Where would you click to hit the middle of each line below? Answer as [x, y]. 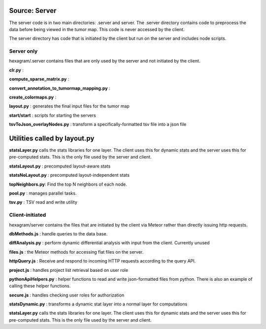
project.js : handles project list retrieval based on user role [68, 270]
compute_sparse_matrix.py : [39, 79]
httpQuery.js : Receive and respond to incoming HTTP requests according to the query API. [102, 261]
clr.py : [17, 70]
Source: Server [33, 11]
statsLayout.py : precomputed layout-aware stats [60, 166]
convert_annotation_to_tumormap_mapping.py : [60, 88]
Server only [23, 51]
